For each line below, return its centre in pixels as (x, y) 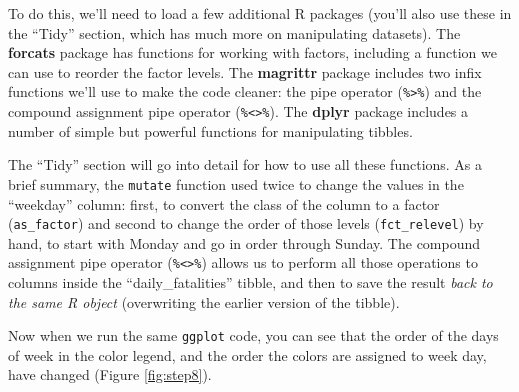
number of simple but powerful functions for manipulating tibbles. (210, 130)
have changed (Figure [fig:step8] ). (110, 374)
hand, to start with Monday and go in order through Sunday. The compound (244, 242)
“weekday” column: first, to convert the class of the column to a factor (224, 203)
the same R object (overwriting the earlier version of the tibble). (204, 301)
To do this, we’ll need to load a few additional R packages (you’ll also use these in (260, 13)
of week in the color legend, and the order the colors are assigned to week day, (247, 354)
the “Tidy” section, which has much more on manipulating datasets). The (234, 32)
